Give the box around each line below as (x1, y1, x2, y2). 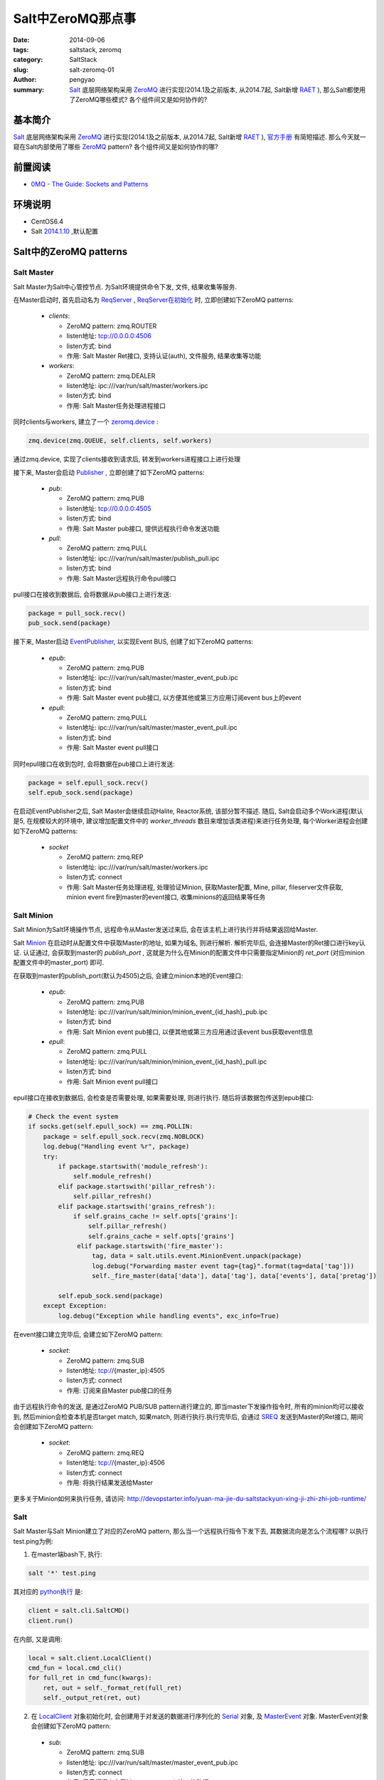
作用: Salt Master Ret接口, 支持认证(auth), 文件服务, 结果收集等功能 (66, 351, 262, 360)
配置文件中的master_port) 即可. (13, 958, 105, 967)
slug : (13, 65, 28, 74)
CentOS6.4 (31, 217, 64, 226)
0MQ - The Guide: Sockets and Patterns (31, 180, 149, 189)
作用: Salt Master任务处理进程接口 (66, 401, 166, 409)
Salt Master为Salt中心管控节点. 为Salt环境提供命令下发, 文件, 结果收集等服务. (13, 282, 238, 291)
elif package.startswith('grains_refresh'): (58, 1202, 216, 1210)
